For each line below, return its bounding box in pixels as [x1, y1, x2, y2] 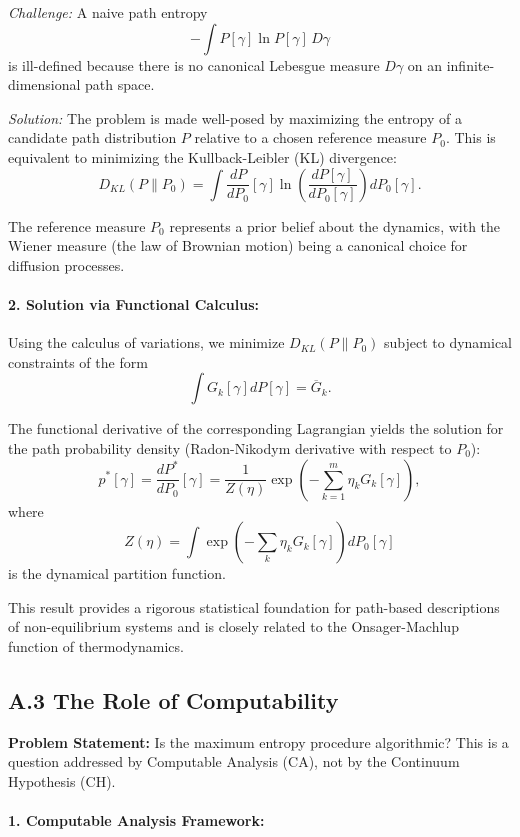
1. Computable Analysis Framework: [8, 810, 265, 831]
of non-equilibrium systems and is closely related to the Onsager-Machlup [8, 616, 459, 637]
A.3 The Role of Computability [8, 684, 339, 715]
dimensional [8, 74, 81, 95]
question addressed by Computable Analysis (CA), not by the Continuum [8, 751, 460, 772]
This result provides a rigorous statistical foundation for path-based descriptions [8, 596, 500, 617]
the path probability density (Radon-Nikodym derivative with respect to [8, 437, 452, 458]
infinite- [446, 54, 495, 75]
